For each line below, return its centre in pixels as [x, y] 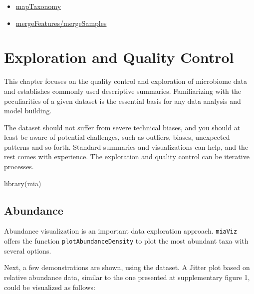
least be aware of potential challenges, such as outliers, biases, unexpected [117, 137]
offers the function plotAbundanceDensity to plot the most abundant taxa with [126, 241]
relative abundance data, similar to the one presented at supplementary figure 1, [127, 277]
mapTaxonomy [38, 6]
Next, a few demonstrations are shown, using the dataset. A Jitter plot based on [127, 267]
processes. [19, 166]
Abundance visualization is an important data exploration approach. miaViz [121, 231]
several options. [28, 250]
